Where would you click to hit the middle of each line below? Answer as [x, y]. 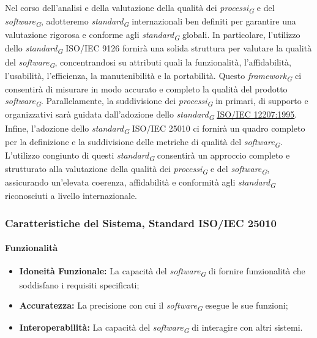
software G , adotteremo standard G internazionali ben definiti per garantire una [151, 22]
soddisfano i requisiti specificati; [79, 284]
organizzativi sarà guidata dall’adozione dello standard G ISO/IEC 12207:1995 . [151, 115]
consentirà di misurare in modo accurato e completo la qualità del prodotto [146, 88]
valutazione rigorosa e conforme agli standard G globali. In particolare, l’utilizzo [153, 36]
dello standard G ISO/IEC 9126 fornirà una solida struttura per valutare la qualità [158, 49]
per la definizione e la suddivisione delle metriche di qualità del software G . [144, 142]
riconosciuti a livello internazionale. [71, 196]
